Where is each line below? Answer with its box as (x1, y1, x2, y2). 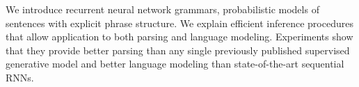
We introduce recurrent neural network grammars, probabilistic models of (6, 2, 319, 16)
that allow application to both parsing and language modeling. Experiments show (6, 29, 353, 44)
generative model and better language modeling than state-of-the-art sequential (6, 56, 344, 71)
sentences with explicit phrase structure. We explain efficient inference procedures (6, 15, 353, 30)
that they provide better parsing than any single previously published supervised (6, 42, 350, 57)
